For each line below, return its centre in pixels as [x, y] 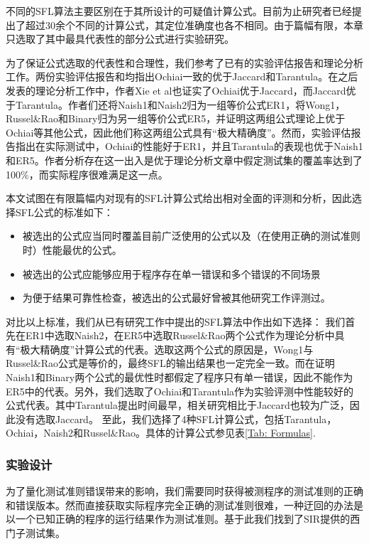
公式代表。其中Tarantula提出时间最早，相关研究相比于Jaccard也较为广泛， [178, 405]
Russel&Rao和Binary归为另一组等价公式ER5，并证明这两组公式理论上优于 [176, 118]
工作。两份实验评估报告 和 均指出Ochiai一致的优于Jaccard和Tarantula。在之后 [182, 76]
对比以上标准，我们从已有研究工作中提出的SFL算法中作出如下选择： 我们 [176, 321]
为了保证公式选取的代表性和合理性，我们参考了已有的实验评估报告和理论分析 [184, 62]
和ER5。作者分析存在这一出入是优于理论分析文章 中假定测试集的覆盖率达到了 [184, 160]
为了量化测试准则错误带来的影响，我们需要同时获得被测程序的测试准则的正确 [184, 491]
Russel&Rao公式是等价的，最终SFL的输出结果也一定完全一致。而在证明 [170, 363]
